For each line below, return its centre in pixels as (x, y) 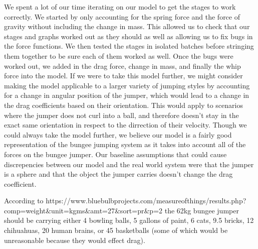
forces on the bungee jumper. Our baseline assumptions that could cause (115, 154)
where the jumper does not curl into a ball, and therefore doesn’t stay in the (121, 115)
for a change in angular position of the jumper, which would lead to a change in (127, 95)
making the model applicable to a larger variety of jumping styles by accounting (127, 85)
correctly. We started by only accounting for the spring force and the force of (122, 16)
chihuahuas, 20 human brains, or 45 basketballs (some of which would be (116, 230)
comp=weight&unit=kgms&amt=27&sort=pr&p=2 (83, 210)
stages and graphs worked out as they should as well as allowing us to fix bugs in (128, 36)
